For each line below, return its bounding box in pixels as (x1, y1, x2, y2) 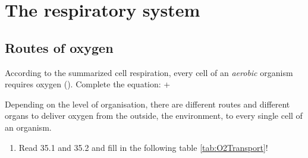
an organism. (5, 121, 52, 133)
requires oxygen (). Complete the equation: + (5, 78, 171, 90)
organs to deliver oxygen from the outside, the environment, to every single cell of (5, 109, 303, 122)
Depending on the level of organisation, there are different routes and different (5, 97, 290, 110)
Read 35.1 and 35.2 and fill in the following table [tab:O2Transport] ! (18, 141, 268, 153)
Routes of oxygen (5, 38, 114, 56)
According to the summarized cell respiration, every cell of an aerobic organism (5, 66, 293, 78)
